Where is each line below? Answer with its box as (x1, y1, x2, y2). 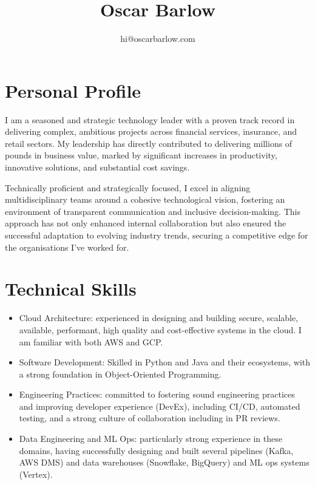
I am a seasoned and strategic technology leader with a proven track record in (5, 113, 295, 126)
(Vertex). (19, 467, 53, 480)
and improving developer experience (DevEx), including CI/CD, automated (19, 399, 300, 412)
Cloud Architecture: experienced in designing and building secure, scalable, (19, 311, 299, 324)
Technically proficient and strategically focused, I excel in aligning (5, 181, 251, 194)
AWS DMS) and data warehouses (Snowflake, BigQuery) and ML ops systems (19, 456, 310, 469)
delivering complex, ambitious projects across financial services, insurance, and (5, 125, 297, 138)
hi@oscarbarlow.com (120, 32, 195, 45)
